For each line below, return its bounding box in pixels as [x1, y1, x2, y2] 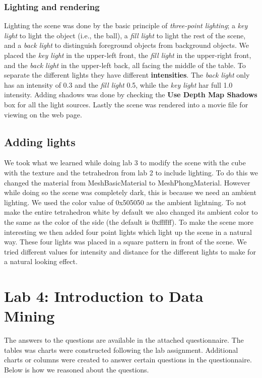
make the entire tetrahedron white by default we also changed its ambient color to [4, 207, 258, 217]
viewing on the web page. [4, 109, 82, 119]
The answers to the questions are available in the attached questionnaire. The [4, 335, 244, 345]
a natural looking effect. [4, 256, 78, 267]
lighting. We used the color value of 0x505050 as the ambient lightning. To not [4, 197, 246, 207]
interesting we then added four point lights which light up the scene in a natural [4, 226, 252, 237]
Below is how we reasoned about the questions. [4, 364, 149, 374]
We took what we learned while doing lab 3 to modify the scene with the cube [4, 157, 246, 168]
